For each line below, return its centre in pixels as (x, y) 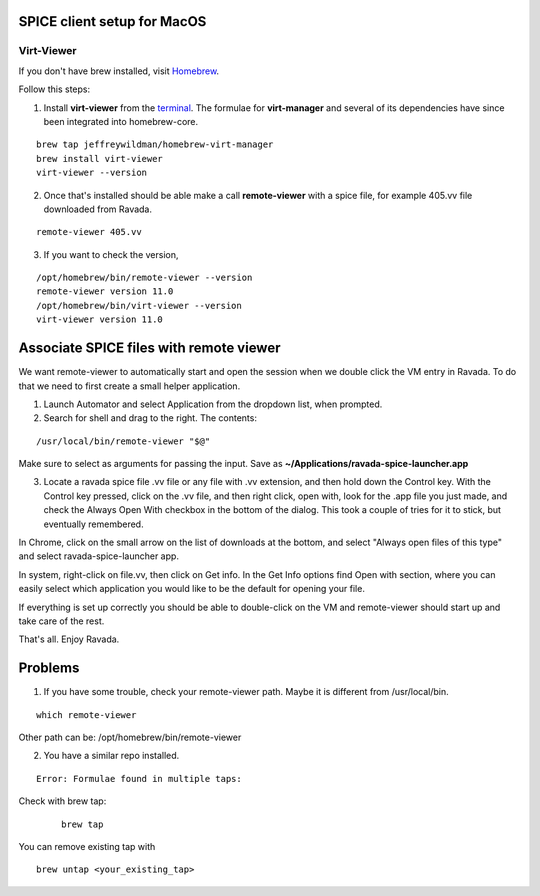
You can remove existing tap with (87, 847)
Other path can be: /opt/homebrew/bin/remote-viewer (130, 737)
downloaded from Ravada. (98, 209)
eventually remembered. (93, 524)
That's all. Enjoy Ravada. (69, 639)
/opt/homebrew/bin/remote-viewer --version (144, 278)
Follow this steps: (54, 89)
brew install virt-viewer (100, 158)
